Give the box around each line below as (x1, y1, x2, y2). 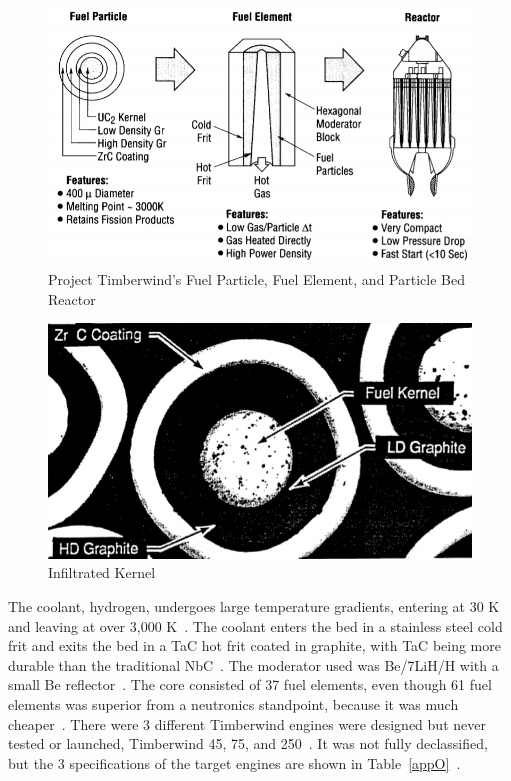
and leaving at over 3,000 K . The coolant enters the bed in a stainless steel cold (8, 615, 503, 636)
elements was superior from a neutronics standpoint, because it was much (8, 694, 459, 715)
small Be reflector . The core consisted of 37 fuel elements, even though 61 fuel (8, 674, 492, 695)
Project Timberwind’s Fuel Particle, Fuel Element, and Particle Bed (48, 269, 465, 290)
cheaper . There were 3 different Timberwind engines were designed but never (8, 713, 486, 734)
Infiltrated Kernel (48, 562, 156, 583)
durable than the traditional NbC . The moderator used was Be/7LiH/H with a (8, 654, 499, 675)
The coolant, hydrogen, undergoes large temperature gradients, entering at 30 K (8, 596, 500, 617)
